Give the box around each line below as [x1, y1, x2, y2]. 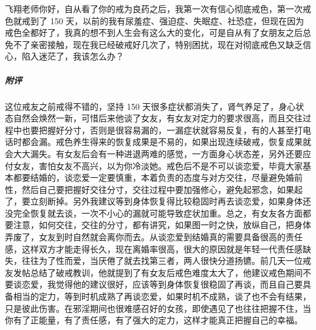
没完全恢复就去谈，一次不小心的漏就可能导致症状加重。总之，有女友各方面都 [5, 206, 311, 219]
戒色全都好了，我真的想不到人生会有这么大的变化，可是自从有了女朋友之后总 [5, 26, 311, 39]
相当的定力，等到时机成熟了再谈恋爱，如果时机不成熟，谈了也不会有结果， [13, 290, 311, 303]
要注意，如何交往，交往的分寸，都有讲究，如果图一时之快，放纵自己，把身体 [5, 218, 311, 231]
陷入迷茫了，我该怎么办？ [21, 50, 124, 62]
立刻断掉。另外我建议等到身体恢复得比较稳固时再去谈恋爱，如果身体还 [30, 195, 311, 207]
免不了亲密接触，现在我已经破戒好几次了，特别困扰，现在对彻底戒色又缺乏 [5, 38, 303, 50]
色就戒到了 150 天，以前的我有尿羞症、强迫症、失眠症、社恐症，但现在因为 [5, 14, 304, 27]
